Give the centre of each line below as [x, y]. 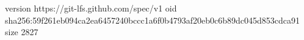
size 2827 [22, 32]
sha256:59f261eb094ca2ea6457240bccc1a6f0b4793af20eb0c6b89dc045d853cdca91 [153, 20]
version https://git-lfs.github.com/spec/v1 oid [91, 8]
